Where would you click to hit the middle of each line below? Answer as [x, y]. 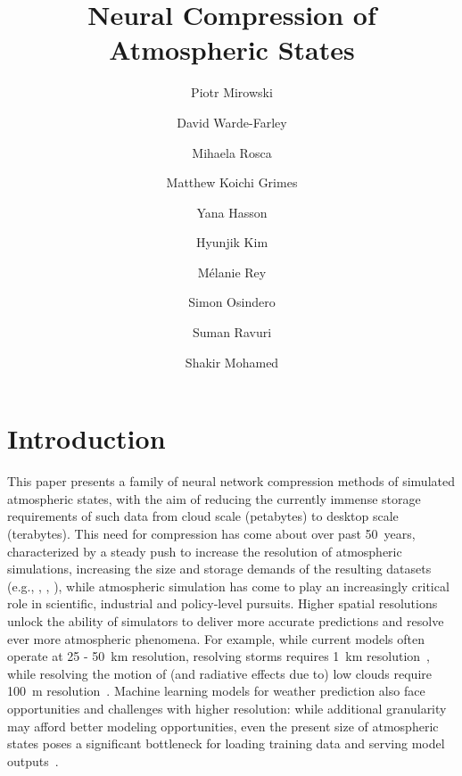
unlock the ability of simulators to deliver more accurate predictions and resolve [226, 620]
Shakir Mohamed [232, 362]
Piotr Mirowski [232, 92]
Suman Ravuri [232, 332]
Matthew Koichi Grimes [232, 182]
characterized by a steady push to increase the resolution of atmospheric [205, 551]
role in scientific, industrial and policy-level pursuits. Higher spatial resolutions [223, 603]
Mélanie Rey [232, 272]
